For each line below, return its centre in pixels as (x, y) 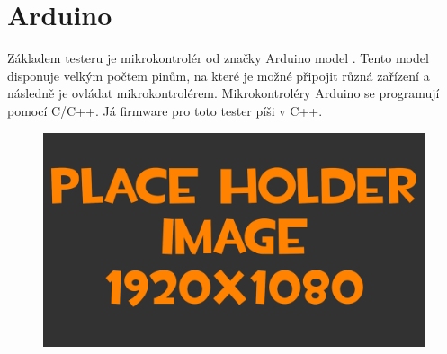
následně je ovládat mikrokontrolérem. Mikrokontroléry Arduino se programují (223, 93)
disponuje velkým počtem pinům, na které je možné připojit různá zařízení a (219, 75)
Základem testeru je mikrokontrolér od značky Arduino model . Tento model (218, 58)
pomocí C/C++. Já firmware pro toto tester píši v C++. (165, 110)
